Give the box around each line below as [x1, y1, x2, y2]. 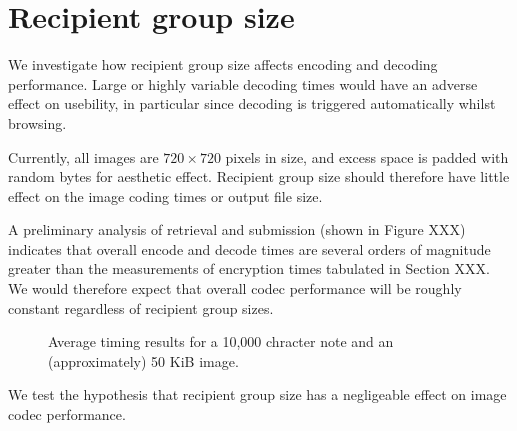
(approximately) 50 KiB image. [48, 350, 239, 371]
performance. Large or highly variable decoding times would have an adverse [8, 73, 478, 94]
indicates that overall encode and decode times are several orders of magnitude [8, 238, 491, 259]
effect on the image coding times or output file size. [8, 185, 323, 206]
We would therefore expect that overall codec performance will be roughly [8, 278, 462, 299]
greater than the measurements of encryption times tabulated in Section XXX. [8, 258, 490, 279]
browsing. [8, 112, 67, 133]
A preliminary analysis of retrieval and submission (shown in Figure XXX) [8, 219, 466, 240]
